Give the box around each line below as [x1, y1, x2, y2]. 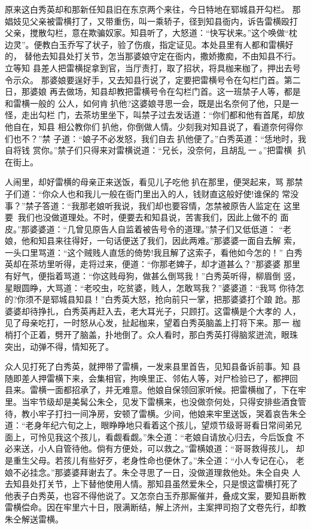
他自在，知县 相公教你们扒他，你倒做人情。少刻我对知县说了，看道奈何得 [5, 120, 295, 132]
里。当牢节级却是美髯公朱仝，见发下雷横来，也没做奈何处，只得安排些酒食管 [5, 395, 306, 407]
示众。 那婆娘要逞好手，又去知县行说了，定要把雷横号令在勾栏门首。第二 [13, 73, 301, 86]
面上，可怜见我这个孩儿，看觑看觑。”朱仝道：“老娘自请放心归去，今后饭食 [5, 430, 294, 443]
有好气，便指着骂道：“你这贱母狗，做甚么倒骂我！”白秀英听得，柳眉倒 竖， [5, 270, 300, 282]
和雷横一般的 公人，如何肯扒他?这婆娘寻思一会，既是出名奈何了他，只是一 [5, 96, 299, 109]
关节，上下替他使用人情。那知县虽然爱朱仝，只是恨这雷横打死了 [46, 477, 298, 490]
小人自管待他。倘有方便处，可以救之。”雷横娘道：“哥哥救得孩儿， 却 [38, 442, 304, 455]
